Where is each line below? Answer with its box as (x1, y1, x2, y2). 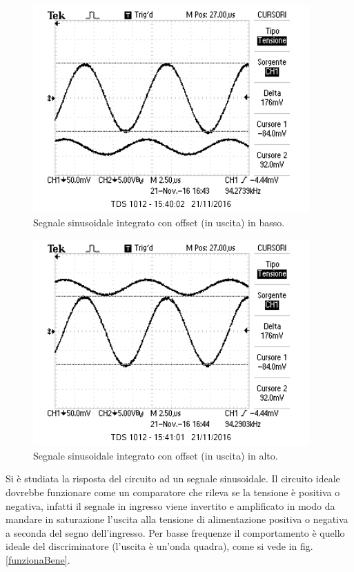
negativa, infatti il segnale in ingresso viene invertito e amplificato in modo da (6, 498, 335, 513)
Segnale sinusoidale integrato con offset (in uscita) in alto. (33, 448, 278, 462)
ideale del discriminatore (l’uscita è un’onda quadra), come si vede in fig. (6, 539, 313, 553)
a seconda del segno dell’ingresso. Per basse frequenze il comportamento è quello (6, 525, 345, 540)
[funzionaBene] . (6, 552, 70, 566)
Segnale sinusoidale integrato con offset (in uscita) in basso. (33, 215, 285, 229)
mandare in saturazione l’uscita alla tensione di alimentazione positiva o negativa (6, 512, 348, 526)
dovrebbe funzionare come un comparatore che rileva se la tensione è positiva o (6, 484, 340, 499)
